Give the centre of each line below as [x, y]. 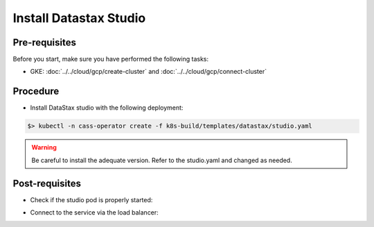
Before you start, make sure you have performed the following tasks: [111, 59]
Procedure [36, 91]
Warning [44, 148]
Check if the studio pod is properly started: [91, 199]
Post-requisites [47, 183]
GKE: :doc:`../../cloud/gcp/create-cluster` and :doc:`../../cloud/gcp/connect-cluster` [148, 72]
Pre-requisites [44, 42]
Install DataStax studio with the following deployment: [107, 108]
